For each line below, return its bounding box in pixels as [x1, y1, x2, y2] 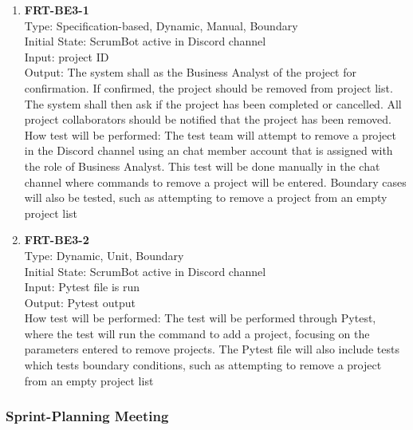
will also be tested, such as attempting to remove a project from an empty [24, 189, 387, 206]
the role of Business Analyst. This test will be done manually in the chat [24, 157, 380, 174]
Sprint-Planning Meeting [6, 406, 169, 426]
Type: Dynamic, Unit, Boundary [24, 247, 184, 263]
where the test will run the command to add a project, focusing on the [24, 325, 370, 341]
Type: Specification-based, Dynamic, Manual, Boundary [24, 17, 298, 34]
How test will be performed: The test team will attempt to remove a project [24, 126, 396, 143]
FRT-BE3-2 [24, 231, 89, 248]
